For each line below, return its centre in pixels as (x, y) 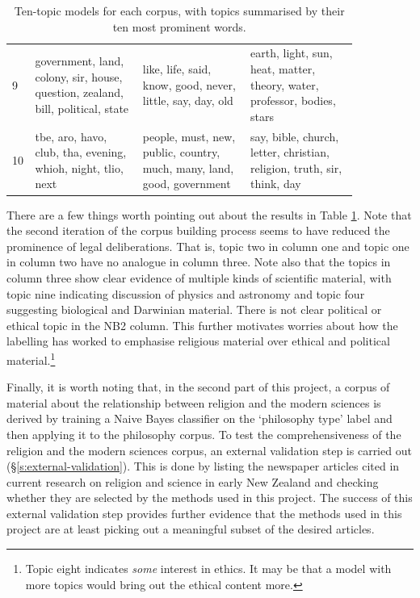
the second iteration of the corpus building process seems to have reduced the (198, 230)
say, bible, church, (295, 136)
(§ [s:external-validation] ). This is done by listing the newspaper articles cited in (203, 466)
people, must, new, (189, 136)
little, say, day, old (188, 100)
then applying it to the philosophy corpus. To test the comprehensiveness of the (204, 434)
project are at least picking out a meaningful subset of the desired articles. (191, 529)
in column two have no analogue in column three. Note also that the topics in (199, 262)
